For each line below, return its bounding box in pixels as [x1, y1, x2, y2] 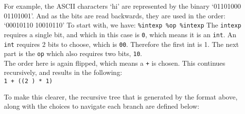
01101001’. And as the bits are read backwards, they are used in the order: [4, 10, 226, 20]
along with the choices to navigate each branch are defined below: [4, 101, 199, 111]
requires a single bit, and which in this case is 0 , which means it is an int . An [4, 29, 237, 39]
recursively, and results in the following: [4, 67, 122, 77]
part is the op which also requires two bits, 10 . [4, 48, 142, 58]
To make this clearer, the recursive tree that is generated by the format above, [4, 91, 238, 101]
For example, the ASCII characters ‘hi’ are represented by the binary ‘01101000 [4, 1, 241, 11]
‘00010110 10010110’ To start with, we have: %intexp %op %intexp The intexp [4, 20, 242, 30]
